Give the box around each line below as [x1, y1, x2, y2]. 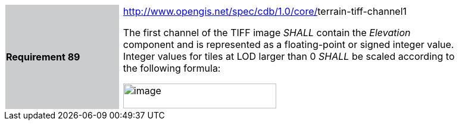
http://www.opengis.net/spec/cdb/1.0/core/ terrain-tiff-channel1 [123, 5, 407, 17]
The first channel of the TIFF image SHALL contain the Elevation [123, 27, 411, 39]
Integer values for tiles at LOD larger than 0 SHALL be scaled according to [123, 50, 455, 62]
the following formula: [123, 62, 221, 74]
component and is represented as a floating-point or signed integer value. [123, 39, 454, 50]
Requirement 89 [6, 51, 80, 63]
